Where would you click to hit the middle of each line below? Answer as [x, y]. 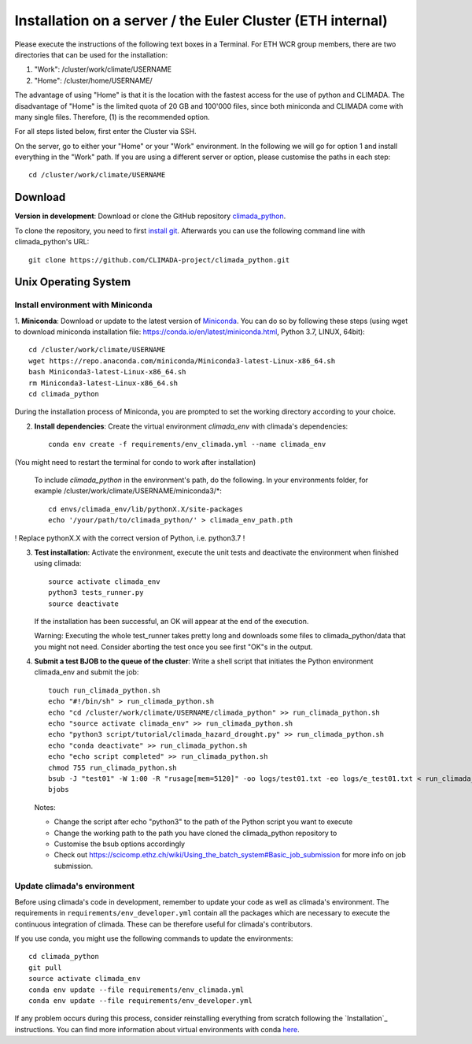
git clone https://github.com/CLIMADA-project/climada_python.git [159, 260]
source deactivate [84, 604]
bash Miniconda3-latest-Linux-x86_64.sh [107, 372]
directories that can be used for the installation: [91, 54]
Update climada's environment [75, 886]
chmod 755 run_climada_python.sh [112, 767]
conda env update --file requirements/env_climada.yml [136, 990]
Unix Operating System [73, 282]
